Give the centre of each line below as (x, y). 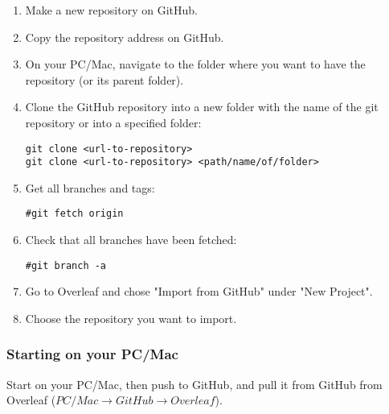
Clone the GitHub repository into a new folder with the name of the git (202, 107)
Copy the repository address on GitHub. (125, 37)
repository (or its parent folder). (104, 79)
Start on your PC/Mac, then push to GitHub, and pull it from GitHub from (194, 384)
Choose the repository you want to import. (131, 318)
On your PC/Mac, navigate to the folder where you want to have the (195, 64)
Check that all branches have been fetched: (131, 240)
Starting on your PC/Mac (92, 354)
